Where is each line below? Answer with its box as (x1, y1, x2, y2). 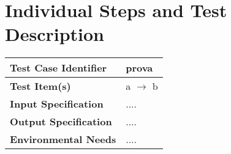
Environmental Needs (10, 132, 116, 147)
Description (5, 21, 105, 46)
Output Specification (10, 114, 112, 129)
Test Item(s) (10, 79, 71, 94)
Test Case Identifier (10, 61, 107, 75)
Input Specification (10, 97, 104, 111)
